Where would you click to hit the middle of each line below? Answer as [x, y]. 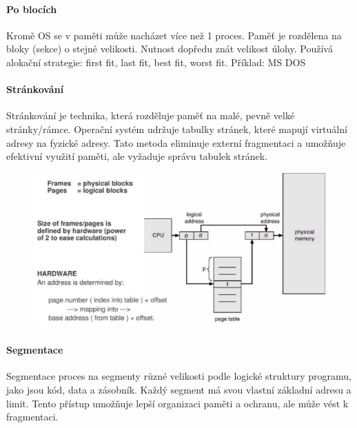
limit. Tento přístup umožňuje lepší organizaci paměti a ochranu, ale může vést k [177, 403]
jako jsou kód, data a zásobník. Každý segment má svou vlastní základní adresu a [179, 389]
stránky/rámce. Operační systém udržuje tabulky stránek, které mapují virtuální [177, 129]
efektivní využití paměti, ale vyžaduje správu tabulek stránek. [137, 156]
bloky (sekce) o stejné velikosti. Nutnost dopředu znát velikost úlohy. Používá [170, 49]
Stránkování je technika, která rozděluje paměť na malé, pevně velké [151, 115]
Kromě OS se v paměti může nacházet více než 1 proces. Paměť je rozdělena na [174, 35]
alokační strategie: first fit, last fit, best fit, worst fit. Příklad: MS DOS [156, 62]
